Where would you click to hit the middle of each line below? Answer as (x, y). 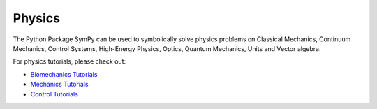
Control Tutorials (54, 94)
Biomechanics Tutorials (64, 74)
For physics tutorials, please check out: (69, 61)
